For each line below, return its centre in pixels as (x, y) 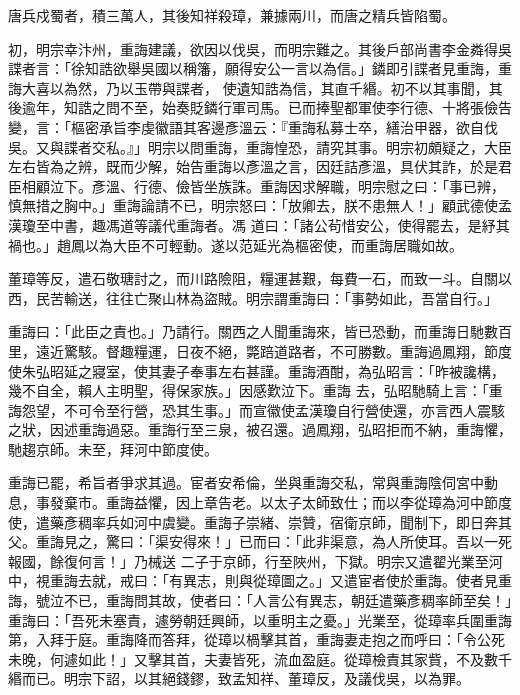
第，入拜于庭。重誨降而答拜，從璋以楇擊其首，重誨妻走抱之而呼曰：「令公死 (256, 639)
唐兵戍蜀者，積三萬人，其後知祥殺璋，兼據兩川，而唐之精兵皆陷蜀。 (232, 15)
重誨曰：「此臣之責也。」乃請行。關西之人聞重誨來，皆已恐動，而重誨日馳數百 (260, 331)
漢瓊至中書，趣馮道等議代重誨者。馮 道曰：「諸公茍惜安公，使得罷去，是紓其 (259, 224)
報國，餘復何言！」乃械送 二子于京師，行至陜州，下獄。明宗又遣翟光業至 (248, 560)
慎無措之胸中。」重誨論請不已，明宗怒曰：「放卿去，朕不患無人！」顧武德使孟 (260, 205)
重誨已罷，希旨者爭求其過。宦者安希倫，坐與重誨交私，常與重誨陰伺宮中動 (253, 482)
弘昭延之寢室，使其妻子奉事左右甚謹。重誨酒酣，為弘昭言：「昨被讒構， (270, 370)
